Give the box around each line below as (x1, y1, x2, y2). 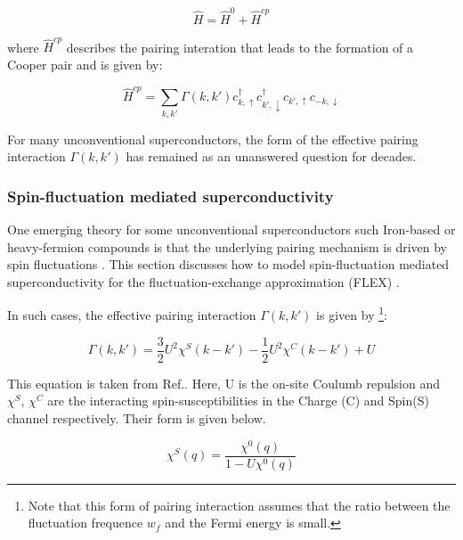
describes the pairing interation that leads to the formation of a (66, 37, 414, 56)
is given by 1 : (316, 303, 387, 324)
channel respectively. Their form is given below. (7, 408, 266, 427)
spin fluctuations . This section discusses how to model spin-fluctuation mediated (7, 255, 450, 274)
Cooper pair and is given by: (7, 55, 163, 74)
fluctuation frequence (28, 513, 143, 532)
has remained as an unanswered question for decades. (126, 147, 417, 166)
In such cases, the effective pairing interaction (7, 306, 256, 324)
